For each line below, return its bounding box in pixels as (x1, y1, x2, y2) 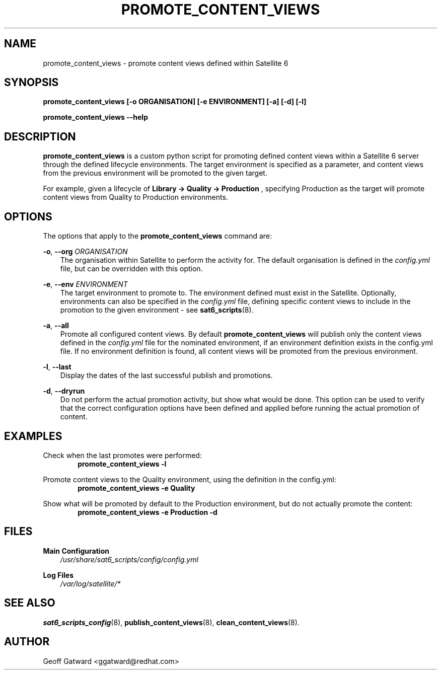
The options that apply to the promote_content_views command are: (43, 232, 272, 241)
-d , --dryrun (43, 387, 85, 396)
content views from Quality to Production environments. (43, 193, 228, 202)
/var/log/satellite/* (60, 579, 121, 588)
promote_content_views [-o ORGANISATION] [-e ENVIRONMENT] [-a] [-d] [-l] (43, 97, 307, 106)
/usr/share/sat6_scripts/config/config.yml (60, 555, 198, 564)
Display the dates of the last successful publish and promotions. (60, 371, 273, 380)
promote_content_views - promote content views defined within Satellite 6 (43, 58, 288, 67)
